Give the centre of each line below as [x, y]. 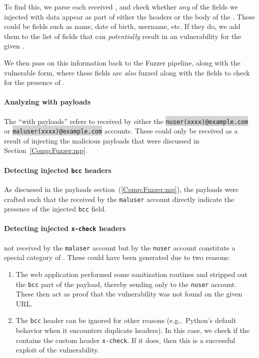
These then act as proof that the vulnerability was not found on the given [129, 294]
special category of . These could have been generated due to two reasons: [117, 257]
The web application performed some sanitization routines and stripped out [132, 274]
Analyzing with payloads [47, 102]
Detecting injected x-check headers [65, 228]
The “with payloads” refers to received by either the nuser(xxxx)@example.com [126, 121]
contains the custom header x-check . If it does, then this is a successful [125, 340]
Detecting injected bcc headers [58, 170]
